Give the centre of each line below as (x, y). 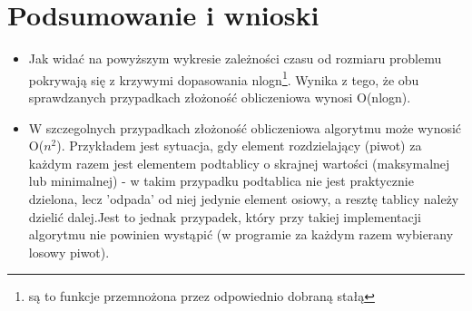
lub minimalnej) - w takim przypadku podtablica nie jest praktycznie (221, 181)
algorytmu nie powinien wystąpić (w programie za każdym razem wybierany (241, 234)
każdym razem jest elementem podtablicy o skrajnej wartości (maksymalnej (239, 163)
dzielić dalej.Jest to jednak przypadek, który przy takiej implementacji (225, 216)
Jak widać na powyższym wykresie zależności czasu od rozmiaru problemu (235, 58)
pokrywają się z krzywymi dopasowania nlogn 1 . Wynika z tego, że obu (224, 78)
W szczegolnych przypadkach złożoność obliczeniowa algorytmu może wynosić (245, 127)
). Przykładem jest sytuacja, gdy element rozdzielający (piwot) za (239, 146)
